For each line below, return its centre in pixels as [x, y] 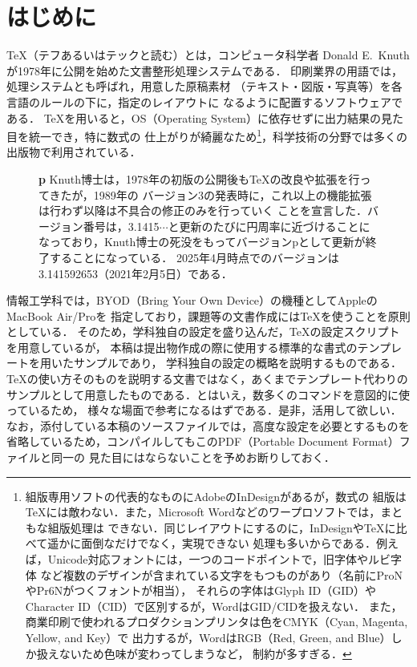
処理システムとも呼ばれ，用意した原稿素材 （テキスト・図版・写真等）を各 [204, 86]
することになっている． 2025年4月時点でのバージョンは [194, 257]
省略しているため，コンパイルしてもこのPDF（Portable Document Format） [203, 441]
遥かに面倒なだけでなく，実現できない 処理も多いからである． [212, 543]
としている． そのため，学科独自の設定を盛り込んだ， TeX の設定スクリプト [203, 331]
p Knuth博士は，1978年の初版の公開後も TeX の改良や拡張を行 [199, 178]
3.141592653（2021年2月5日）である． [136, 273]
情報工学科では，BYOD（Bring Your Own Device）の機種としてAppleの [192, 300]
